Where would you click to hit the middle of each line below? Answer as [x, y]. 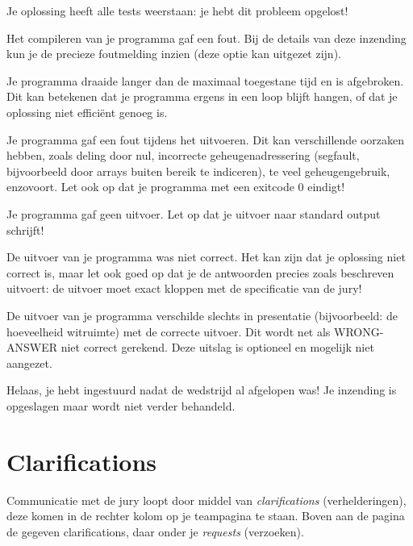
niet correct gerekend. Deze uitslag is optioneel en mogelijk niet [217, 347]
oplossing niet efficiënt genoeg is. [87, 112]
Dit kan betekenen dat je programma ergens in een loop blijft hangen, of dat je [202, 96]
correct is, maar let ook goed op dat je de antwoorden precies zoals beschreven [200, 272]
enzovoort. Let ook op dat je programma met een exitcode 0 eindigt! [176, 187]
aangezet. [29, 363]
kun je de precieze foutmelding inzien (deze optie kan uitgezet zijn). [174, 54]
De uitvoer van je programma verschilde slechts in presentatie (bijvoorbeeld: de [202, 315]
